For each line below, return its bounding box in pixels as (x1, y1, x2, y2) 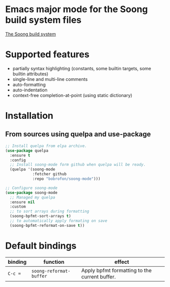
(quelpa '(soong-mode (10, 167, 56, 172)
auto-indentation (12, 87, 48, 93)
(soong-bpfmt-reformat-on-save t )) (10, 223, 85, 228)
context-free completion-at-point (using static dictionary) (12, 92, 133, 98)
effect (114, 258, 130, 265)
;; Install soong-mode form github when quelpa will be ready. (10, 162, 146, 167)
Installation (5, 110, 54, 122)
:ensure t (10, 153, 30, 158)
